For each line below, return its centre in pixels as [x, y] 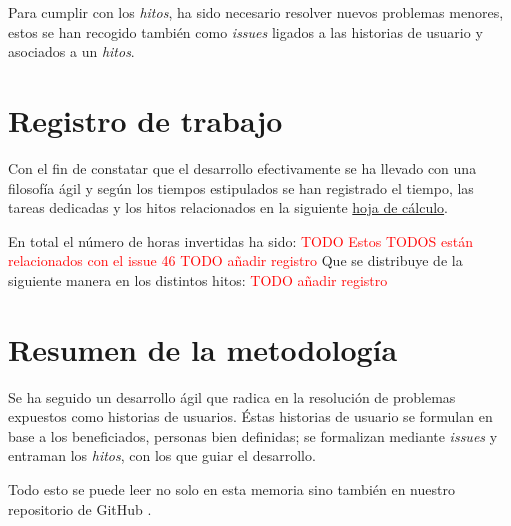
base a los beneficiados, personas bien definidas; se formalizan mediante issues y [253, 435]
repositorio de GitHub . [80, 508]
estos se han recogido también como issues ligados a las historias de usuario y [245, 31]
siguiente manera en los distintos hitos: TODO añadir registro [198, 279]
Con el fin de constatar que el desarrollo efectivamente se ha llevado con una [242, 167]
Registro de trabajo [145, 119]
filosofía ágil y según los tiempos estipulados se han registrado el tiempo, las [241, 187]
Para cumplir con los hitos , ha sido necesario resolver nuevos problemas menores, [256, 12]
